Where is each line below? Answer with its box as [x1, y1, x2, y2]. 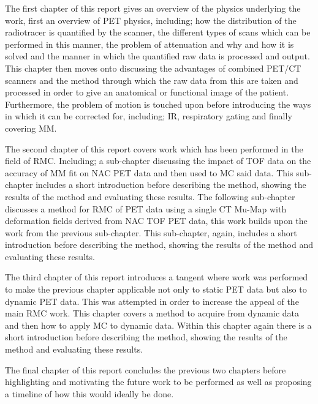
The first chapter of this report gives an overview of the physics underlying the [5, 2, 301, 14]
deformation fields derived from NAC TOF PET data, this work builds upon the [5, 214, 308, 227]
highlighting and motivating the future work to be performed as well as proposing [5, 375, 312, 388]
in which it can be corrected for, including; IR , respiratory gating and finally [5, 110, 292, 122]
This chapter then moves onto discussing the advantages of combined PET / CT [5, 61, 301, 74]
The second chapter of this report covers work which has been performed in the [5, 142, 303, 155]
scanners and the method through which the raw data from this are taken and [5, 73, 298, 86]
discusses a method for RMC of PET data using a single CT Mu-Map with [5, 202, 287, 215]
